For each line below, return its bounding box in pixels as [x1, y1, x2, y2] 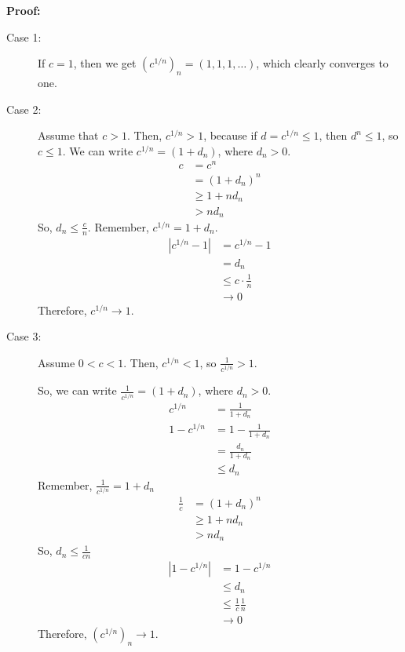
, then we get [73, 55, 137, 71]
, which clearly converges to [256, 55, 389, 71]
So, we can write [38, 382, 117, 399]
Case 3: [6, 328, 42, 344]
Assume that [38, 127, 99, 144]
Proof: [6, 2, 41, 18]
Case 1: [6, 28, 42, 45]
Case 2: [6, 100, 42, 117]
